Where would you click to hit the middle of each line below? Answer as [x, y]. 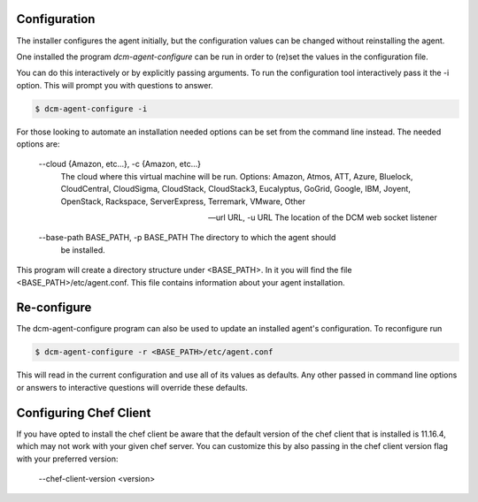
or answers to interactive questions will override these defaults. [132, 387]
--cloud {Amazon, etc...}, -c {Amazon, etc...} [119, 164]
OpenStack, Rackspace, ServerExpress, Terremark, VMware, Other [183, 201]
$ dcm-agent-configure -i [91, 109]
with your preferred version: [67, 459]
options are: [39, 144]
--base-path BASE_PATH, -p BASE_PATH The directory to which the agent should [187, 238]
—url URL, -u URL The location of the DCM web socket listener [323, 217]
